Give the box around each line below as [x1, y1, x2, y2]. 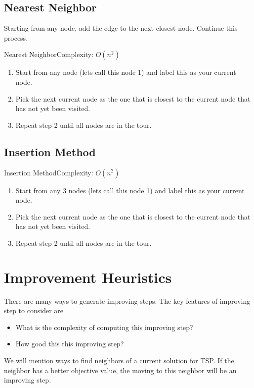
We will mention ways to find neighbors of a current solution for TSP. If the [4, 355, 234, 366]
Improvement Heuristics [4, 267, 172, 287]
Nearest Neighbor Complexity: [4, 49, 94, 59]
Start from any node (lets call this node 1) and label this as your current [15, 67, 236, 77]
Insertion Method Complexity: [4, 167, 93, 177]
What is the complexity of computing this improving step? [15, 322, 193, 332]
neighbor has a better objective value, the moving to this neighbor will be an [4, 365, 237, 375]
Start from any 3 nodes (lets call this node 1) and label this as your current [15, 185, 245, 195]
